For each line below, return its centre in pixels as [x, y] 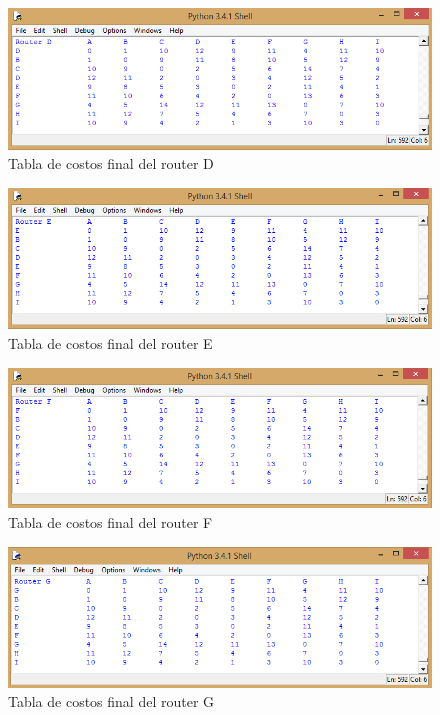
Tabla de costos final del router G [111, 701]
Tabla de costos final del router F [110, 521]
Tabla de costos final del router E [110, 343]
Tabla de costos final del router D [111, 163]
